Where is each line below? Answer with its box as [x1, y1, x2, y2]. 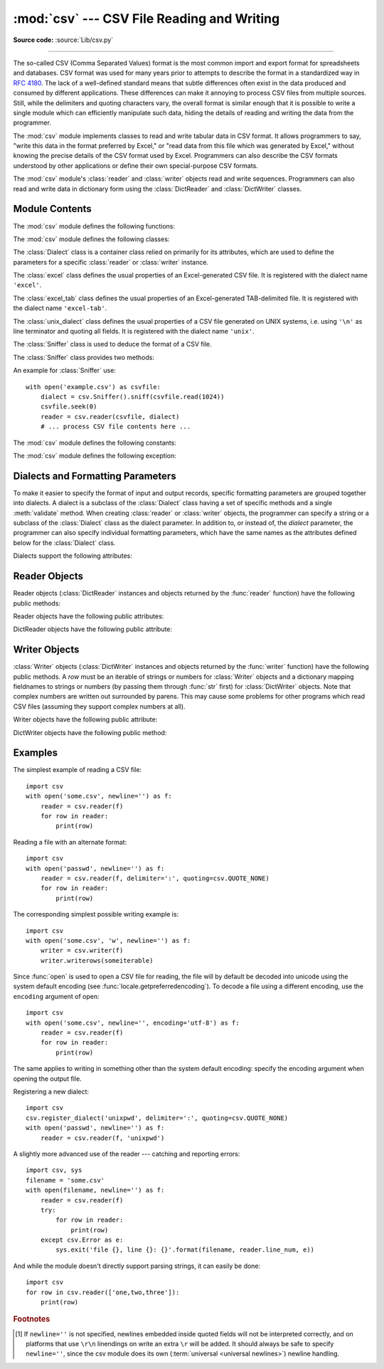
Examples [13, 747, 58, 759]
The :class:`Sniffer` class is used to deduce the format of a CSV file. [13, 340, 212, 349]
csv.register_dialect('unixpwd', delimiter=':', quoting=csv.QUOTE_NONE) [26, 1114, 289, 1122]
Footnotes [13, 1314, 50, 1324]
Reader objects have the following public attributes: [13, 612, 164, 620]
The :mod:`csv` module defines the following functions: [13, 221, 176, 231]
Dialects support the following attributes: [13, 551, 133, 560]
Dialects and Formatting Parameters [13, 470, 177, 482]
